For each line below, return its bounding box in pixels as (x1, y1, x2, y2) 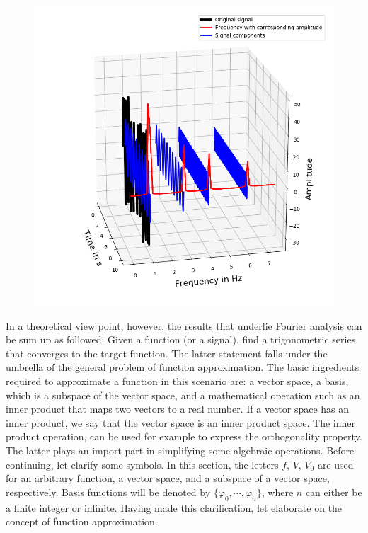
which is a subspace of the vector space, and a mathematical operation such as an (6, 387, 360, 402)
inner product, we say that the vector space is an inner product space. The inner (6, 415, 356, 430)
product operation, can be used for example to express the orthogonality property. (6, 429, 362, 444)
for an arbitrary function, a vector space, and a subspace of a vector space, (6, 471, 330, 486)
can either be (305, 484, 362, 499)
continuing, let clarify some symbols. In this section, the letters (6, 457, 279, 471)
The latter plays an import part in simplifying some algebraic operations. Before (6, 442, 355, 457)
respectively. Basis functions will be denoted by (6, 484, 211, 499)
